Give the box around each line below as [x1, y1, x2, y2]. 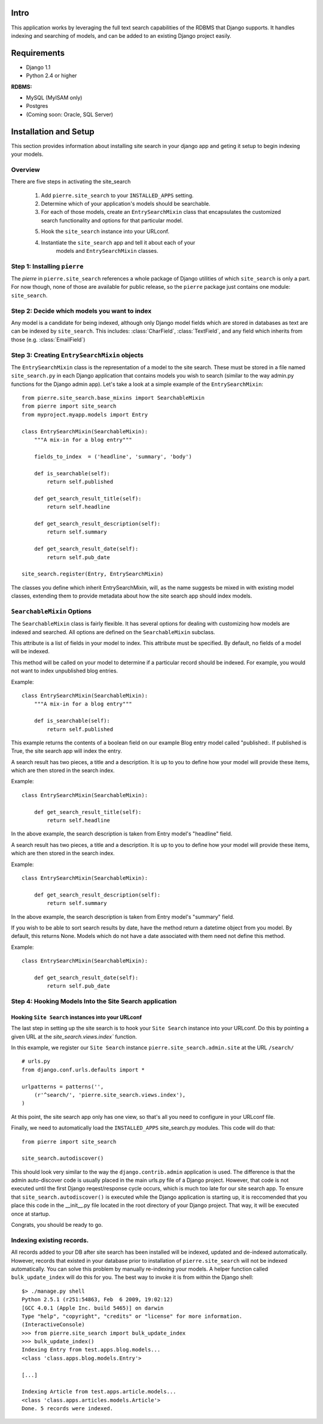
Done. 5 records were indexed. [22, 1405, 114, 1412]
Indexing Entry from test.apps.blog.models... [22, 1346, 161, 1353]
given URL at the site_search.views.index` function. [11, 1033, 138, 1040]
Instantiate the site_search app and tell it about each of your [41, 239, 196, 246]
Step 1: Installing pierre [11, 262, 84, 270]
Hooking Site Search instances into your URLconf [11, 1013, 142, 1021]
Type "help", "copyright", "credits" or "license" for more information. [22, 1313, 243, 1320]
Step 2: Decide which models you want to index [11, 306, 152, 315]
